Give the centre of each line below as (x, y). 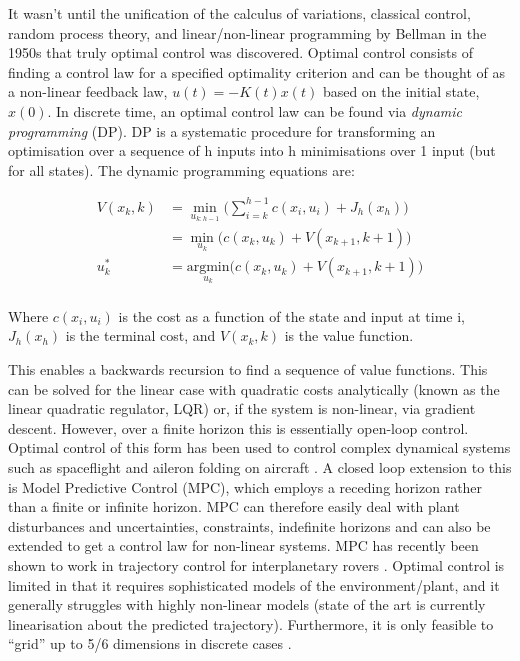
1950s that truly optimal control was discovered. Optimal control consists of (240, 52)
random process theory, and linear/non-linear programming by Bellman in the (247, 32)
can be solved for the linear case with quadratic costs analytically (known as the (254, 388)
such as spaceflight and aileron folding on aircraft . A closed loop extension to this (260, 467)
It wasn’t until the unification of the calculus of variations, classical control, (239, 13)
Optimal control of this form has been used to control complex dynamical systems (259, 447)
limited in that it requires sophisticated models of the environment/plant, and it (254, 584)
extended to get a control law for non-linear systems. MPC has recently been (243, 545)
